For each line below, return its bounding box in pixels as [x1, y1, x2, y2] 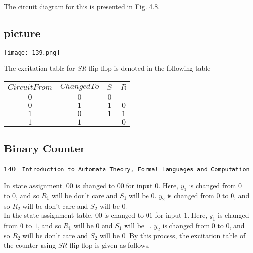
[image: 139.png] [4, 49, 60, 56]
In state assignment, [4, 180, 64, 190]
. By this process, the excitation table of [125, 230, 246, 240]
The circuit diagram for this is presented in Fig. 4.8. [4, 1, 160, 11]
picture [4, 25, 41, 40]
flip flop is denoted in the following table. [89, 63, 212, 73]
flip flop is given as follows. [69, 240, 150, 250]
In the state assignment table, [4, 210, 93, 220]
